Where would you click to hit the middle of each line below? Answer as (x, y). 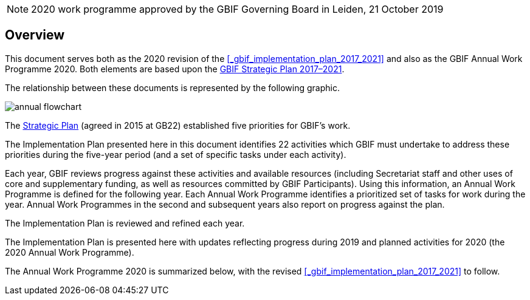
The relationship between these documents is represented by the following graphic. (172, 87)
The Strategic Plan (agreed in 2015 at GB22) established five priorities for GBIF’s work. (178, 125)
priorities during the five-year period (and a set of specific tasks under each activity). (176, 154)
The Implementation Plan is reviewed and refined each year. (125, 223)
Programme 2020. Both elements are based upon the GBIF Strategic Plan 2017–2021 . (175, 69)
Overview (35, 35)
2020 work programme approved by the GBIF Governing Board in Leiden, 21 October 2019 (237, 9)
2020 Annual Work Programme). (70, 252)
